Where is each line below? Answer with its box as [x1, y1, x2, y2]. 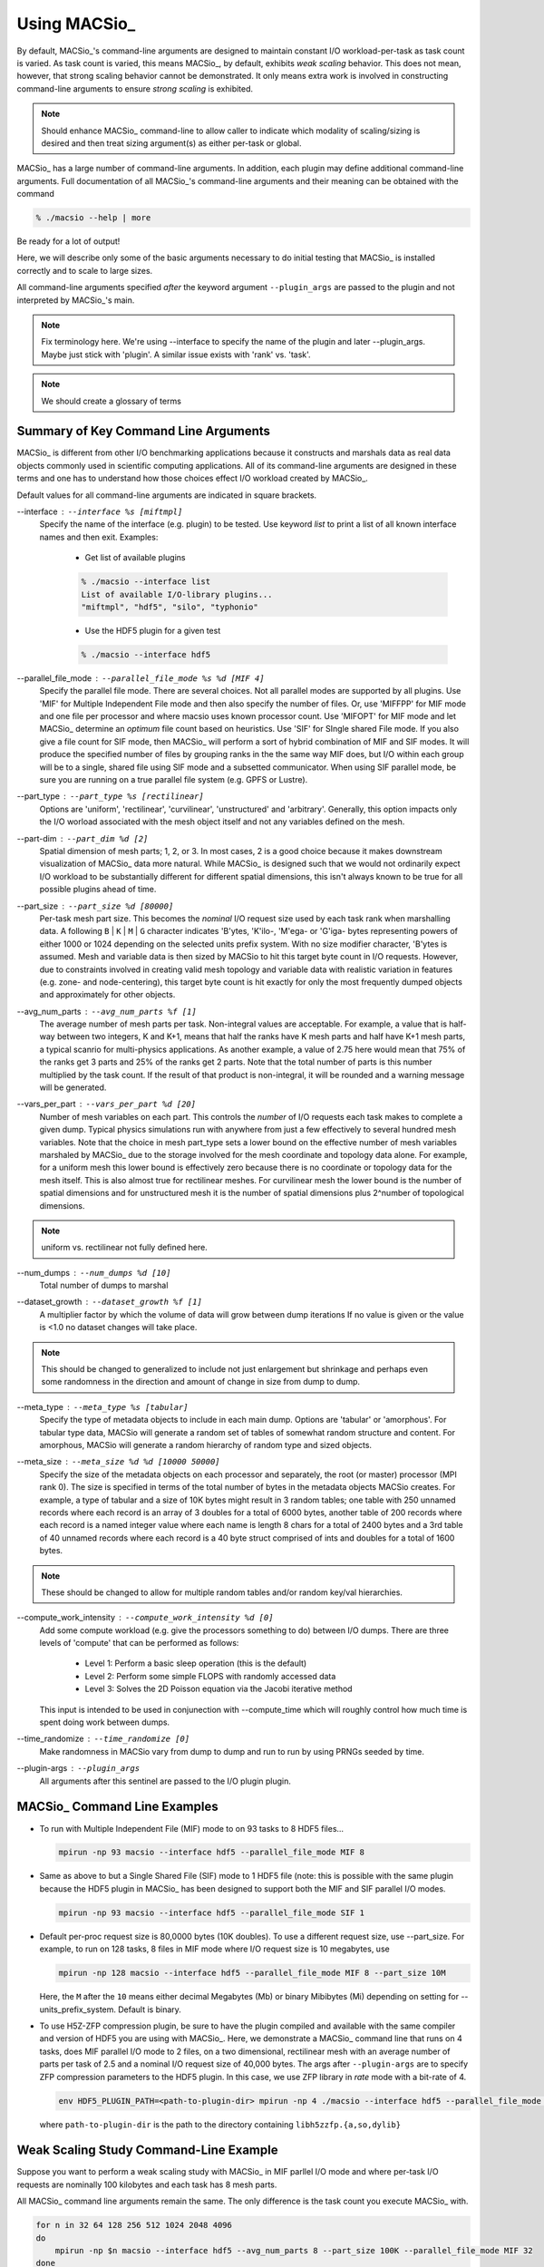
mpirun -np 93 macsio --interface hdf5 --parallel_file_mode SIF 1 [58, 1907, 365, 1918]
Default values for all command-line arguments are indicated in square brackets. [16, 490, 317, 501]
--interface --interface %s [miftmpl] [16, 506, 183, 517]
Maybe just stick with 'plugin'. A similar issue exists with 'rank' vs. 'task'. [41, 349, 312, 360]
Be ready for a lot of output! [16, 236, 121, 247]
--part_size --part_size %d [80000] [16, 900, 174, 911]
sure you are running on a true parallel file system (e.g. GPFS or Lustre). [39, 774, 308, 785]
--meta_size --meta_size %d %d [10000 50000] [16, 1456, 221, 1467]
